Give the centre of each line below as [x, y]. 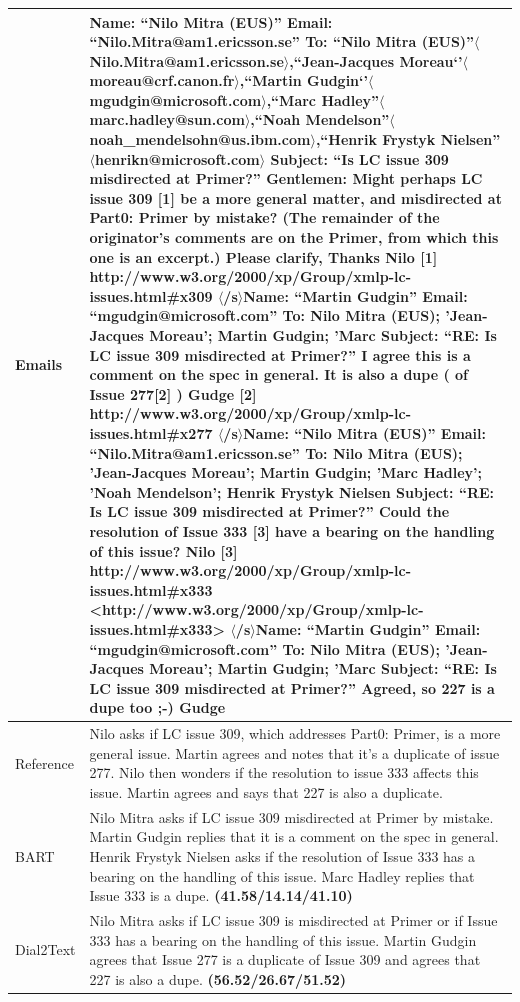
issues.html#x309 [151, 295]
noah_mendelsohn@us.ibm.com [200, 139]
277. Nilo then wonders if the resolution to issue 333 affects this [284, 772]
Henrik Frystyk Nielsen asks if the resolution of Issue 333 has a [282, 855]
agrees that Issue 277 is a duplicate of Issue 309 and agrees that [285, 959]
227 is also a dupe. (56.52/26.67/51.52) [218, 978]
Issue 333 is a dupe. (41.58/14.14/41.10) [221, 895]
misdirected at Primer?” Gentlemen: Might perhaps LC [286, 178]
